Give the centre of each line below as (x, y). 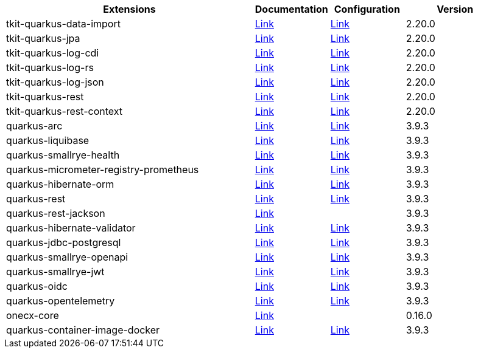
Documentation (291, 9)
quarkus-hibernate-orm (60, 184)
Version (455, 9)
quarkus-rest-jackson (56, 213)
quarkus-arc (34, 126)
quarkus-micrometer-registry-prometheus (103, 170)
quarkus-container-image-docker (83, 330)
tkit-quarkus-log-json (55, 82)
